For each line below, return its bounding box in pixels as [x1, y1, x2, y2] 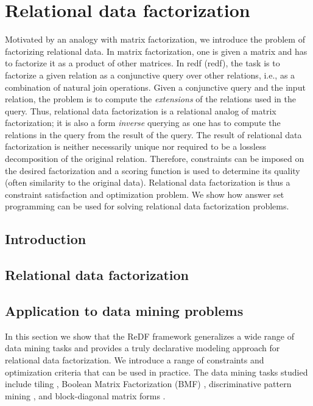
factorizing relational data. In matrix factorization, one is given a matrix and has [5, 44, 308, 57]
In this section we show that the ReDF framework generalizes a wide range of [5, 329, 295, 342]
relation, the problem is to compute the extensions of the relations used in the [5, 93, 296, 105]
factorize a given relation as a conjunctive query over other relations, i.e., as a [5, 68, 295, 81]
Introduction [5, 229, 86, 248]
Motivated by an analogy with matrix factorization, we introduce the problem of [5, 33, 305, 46]
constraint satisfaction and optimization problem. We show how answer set [5, 187, 284, 200]
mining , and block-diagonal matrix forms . [5, 389, 166, 402]
